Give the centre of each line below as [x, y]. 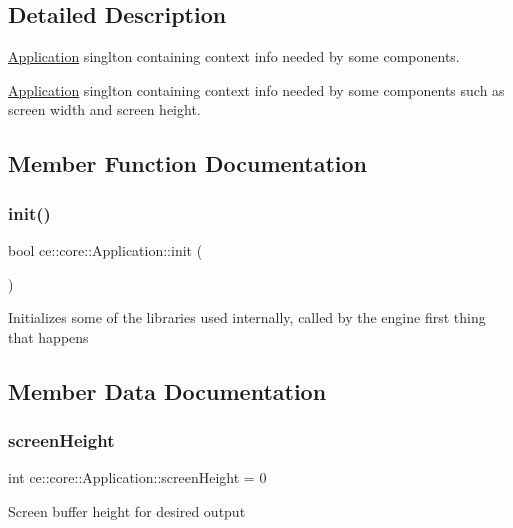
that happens [48, 336]
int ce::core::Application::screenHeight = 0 [137, 477]
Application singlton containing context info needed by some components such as [256, 89]
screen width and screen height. [104, 109]
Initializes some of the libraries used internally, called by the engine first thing [247, 317]
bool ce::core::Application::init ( [105, 249]
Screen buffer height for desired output [127, 510]
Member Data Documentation [167, 390]
